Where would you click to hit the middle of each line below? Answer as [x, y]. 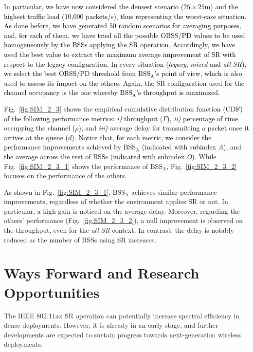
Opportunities [52, 292]
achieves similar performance [174, 192]
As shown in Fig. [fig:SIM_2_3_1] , [57, 192]
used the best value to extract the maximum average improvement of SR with [120, 54]
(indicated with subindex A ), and [191, 147]
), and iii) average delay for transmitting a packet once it [164, 128]
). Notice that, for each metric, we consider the [142, 137]
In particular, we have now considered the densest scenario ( [94, 6]
